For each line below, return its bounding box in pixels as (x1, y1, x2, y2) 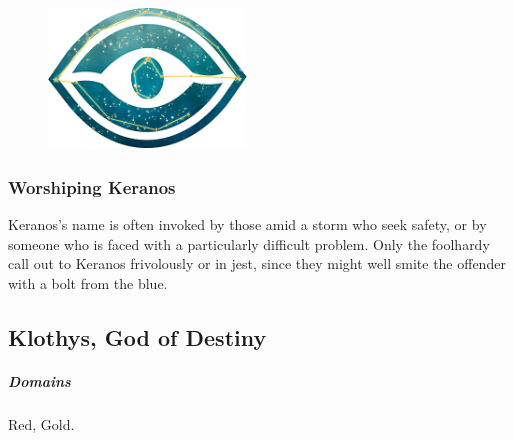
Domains (8, 370, 71, 391)
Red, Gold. (8, 413, 75, 434)
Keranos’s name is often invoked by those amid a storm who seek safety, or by (8, 214, 487, 235)
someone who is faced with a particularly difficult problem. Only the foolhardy (8, 233, 490, 254)
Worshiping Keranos (8, 174, 176, 199)
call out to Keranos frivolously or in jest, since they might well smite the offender (8, 253, 506, 274)
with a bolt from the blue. (8, 272, 168, 293)
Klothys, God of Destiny (8, 321, 267, 352)
